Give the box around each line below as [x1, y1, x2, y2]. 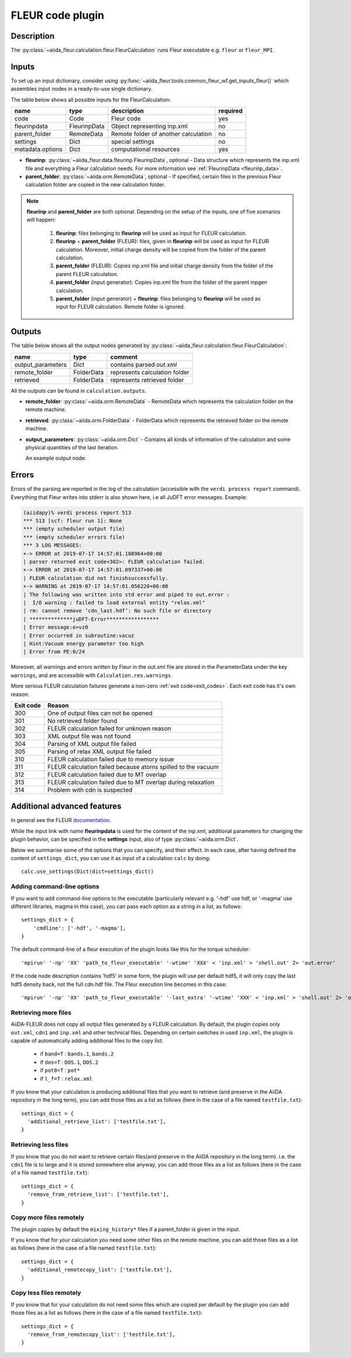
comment [110, 353, 137, 361]
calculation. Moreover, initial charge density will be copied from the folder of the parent [56, 246, 266, 253]
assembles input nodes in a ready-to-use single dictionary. [11, 85, 153, 92]
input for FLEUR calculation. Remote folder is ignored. [56, 303, 185, 310]
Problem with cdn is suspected [47, 786, 133, 794]
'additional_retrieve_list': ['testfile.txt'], [27, 1118, 167, 1125]
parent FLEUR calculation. [56, 270, 119, 277]
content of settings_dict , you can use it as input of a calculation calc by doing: [11, 854, 211, 861]
